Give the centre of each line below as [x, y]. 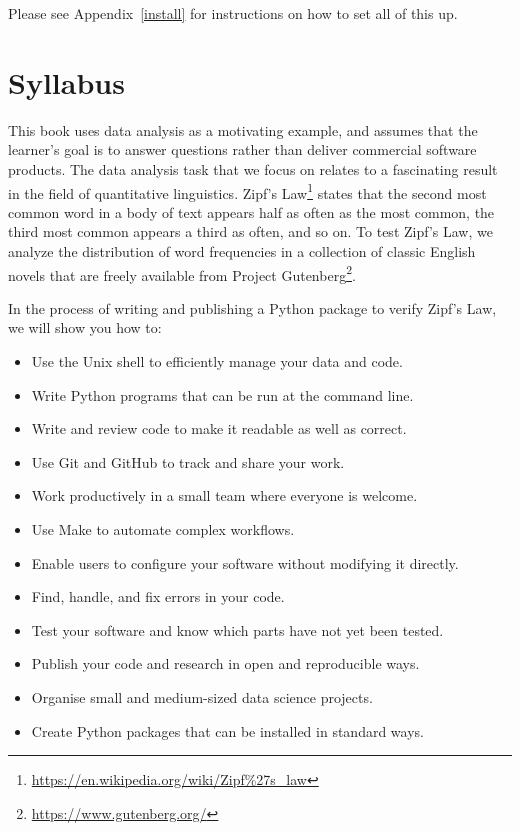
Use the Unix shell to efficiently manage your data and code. [217, 360]
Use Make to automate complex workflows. [163, 528]
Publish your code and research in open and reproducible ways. [225, 663]
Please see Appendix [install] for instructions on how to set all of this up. [233, 13]
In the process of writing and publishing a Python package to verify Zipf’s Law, [252, 307]
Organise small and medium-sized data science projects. [202, 696]
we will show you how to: [85, 327]
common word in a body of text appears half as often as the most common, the [251, 211]
